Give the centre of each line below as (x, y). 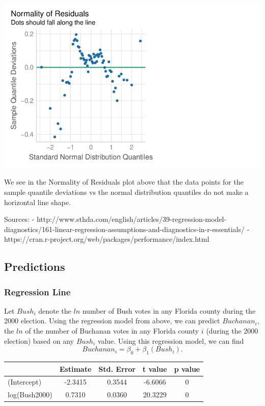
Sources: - (19, 219)
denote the (55, 310)
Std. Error (117, 369)
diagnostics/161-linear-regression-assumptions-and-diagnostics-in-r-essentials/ (125, 229)
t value (155, 369)
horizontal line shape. (37, 202)
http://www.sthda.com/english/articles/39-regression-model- (131, 219)
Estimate (75, 369)
